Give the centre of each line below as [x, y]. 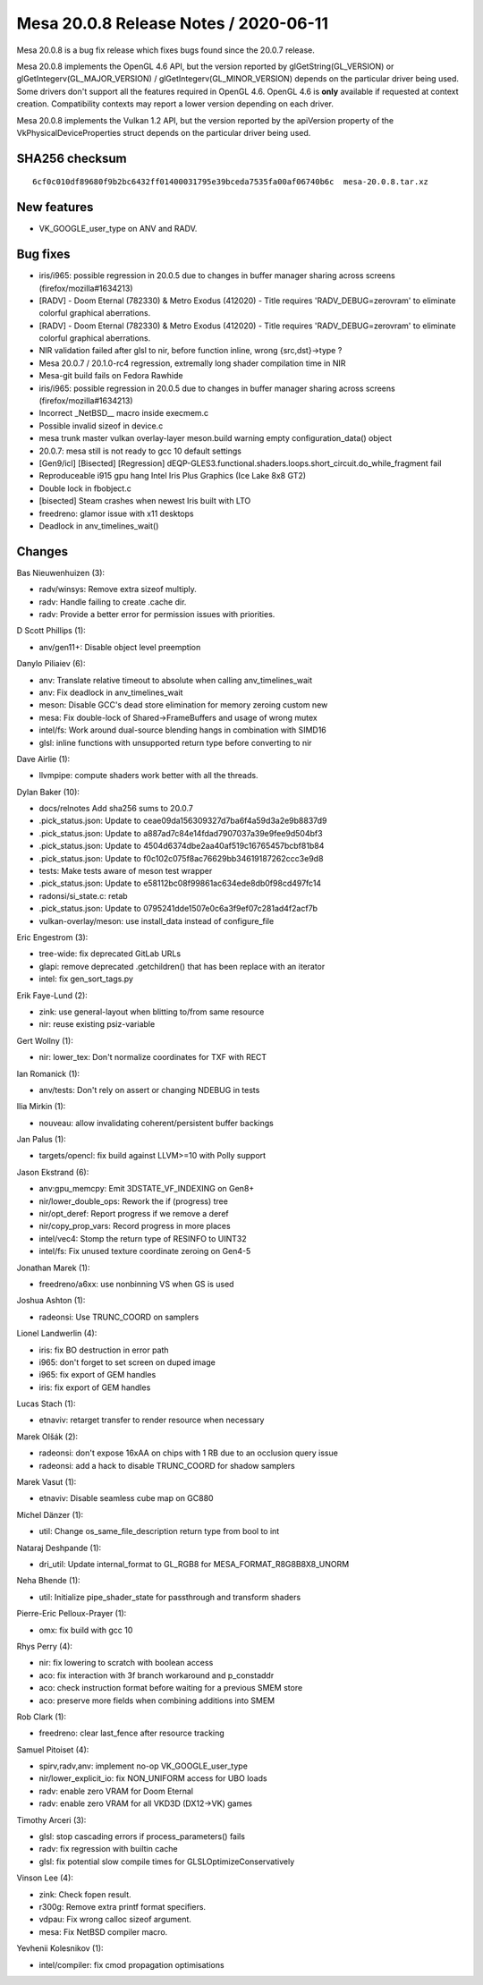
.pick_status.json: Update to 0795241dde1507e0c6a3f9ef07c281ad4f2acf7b [178, 909]
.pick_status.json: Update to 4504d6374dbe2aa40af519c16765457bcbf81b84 [182, 846]
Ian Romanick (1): [48, 1073]
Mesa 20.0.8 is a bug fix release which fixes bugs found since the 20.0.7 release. [165, 50]
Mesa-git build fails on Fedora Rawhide [111, 376]
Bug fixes [43, 254]
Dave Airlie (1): [43, 759]
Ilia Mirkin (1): [41, 1107]
